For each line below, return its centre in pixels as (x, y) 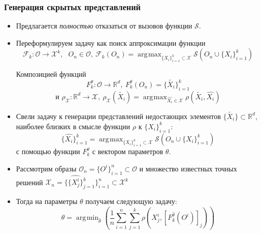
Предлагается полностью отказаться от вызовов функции (104, 26)
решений (29, 182)
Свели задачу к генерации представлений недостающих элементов (118, 116)
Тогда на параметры (47, 201)
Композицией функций (51, 74)
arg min (87, 218)
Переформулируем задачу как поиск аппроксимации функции (111, 42)
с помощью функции (48, 151)
